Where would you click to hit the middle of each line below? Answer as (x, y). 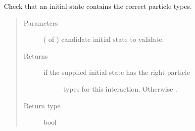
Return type (42, 105)
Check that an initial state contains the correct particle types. (98, 6)
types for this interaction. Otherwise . (120, 88)
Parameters (41, 22)
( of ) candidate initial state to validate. (104, 39)
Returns (36, 55)
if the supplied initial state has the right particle (117, 72)
